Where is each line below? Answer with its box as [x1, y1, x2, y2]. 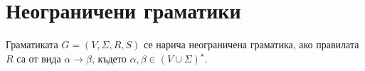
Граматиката [6, 37, 58, 52]
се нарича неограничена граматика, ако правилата [144, 37, 359, 52]
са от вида [16, 50, 61, 65]
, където [91, 50, 127, 65]
